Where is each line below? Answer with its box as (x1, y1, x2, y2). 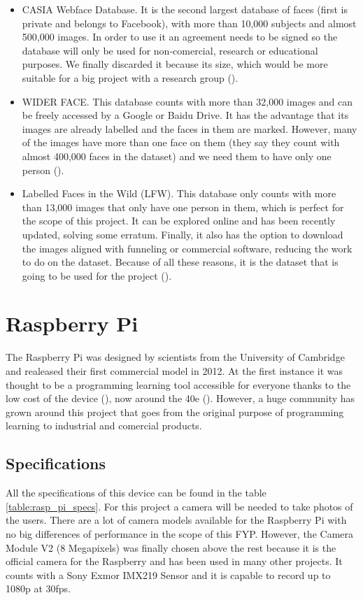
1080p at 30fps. (6, 581, 71, 596)
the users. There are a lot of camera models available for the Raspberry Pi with (6, 513, 347, 527)
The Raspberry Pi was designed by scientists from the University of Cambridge (6, 350, 345, 364)
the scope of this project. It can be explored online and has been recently (22, 213, 336, 228)
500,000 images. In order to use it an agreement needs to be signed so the (22, 29, 338, 44)
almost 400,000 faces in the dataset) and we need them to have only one (22, 148, 332, 163)
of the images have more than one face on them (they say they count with (22, 135, 340, 150)
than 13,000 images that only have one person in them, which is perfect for (22, 199, 344, 214)
